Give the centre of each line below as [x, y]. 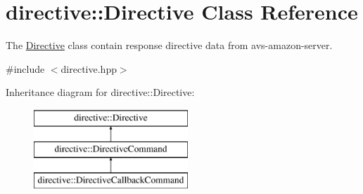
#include [25, 68]
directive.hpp [89, 68]
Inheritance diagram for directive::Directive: [100, 92]
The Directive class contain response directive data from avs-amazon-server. [169, 45]
